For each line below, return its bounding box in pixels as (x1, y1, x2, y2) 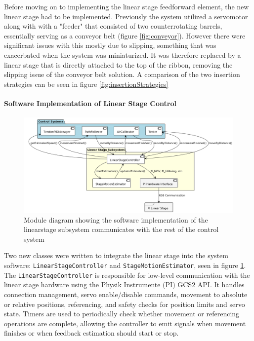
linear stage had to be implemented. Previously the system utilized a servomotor (4, 11, 248, 21)
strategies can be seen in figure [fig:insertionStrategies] (4, 78, 169, 89)
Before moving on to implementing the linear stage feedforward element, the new (4, 1, 249, 11)
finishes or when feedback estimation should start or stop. (4, 328, 179, 338)
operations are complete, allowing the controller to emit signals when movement (4, 318, 246, 328)
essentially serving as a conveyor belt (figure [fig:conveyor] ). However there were (4, 30, 246, 40)
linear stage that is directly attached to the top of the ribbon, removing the (4, 59, 233, 70)
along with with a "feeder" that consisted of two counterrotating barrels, (4, 21, 222, 31)
